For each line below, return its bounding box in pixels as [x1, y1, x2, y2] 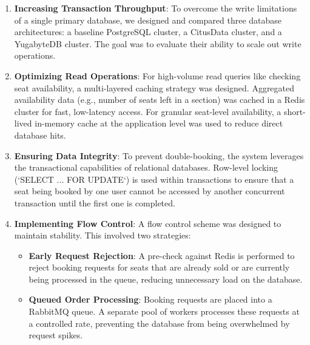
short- [283, 105, 306, 117]
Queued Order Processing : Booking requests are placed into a [29, 293, 272, 306]
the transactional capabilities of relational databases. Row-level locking [14, 161, 278, 174]
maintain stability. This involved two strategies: [14, 229, 191, 241]
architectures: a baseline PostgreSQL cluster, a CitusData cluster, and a [14, 25, 282, 38]
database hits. [14, 128, 66, 141]
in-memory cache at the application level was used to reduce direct [35, 117, 283, 130]
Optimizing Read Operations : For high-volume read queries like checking [14, 69, 301, 82]
